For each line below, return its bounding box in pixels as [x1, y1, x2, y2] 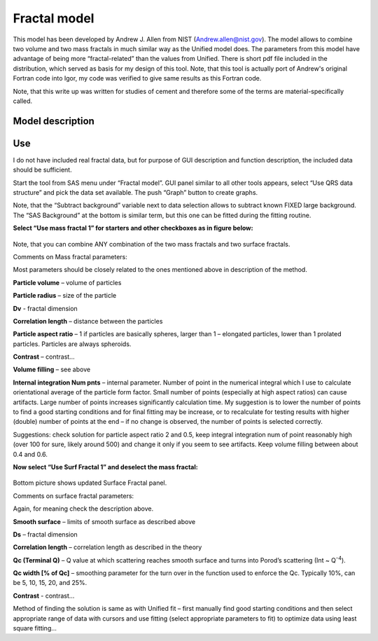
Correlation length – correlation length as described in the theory [13, 543, 202, 551]
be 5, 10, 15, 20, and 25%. [13, 579, 87, 587]
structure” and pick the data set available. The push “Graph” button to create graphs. [13, 188, 258, 196]
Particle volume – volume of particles [13, 278, 122, 287]
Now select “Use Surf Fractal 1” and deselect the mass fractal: [13, 462, 199, 471]
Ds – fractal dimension [13, 530, 78, 539]
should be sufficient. [13, 165, 73, 174]
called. [13, 97, 33, 105]
